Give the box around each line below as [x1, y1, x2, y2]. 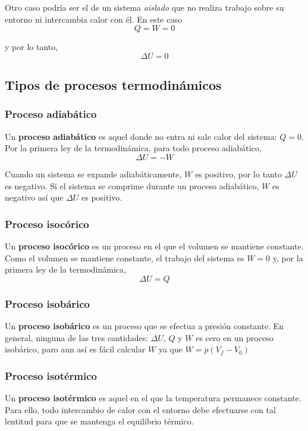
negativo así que [5, 191, 64, 204]
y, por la [272, 251, 303, 264]
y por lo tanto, [5, 40, 58, 53]
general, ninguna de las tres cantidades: [5, 331, 149, 343]
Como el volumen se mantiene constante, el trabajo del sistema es [5, 251, 244, 264]
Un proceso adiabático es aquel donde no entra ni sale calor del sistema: [5, 130, 277, 142]
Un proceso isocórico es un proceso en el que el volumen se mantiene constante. [5, 239, 304, 252]
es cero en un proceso [196, 331, 274, 343]
